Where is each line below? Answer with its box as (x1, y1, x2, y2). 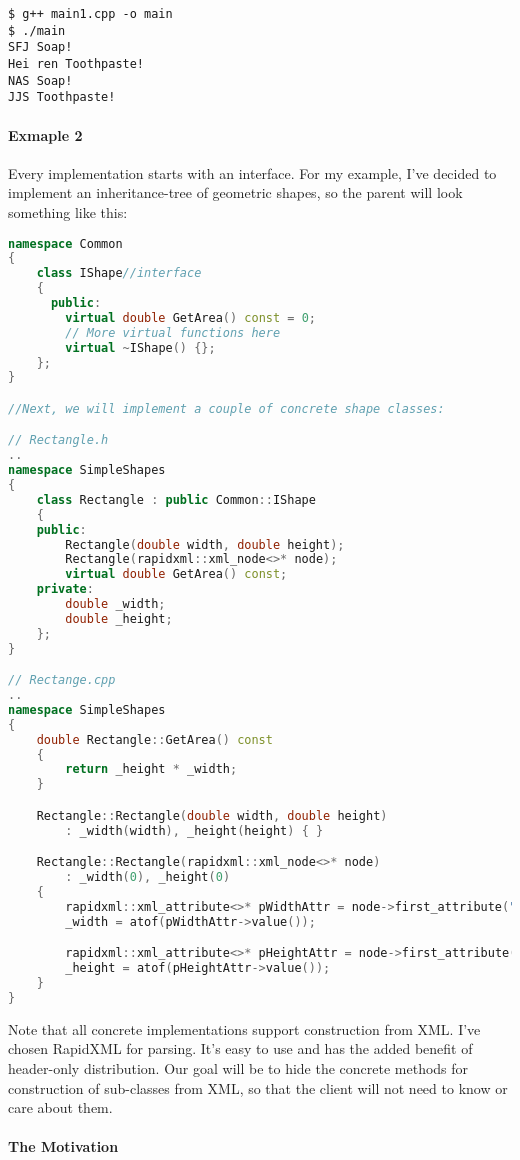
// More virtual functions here (65, 325, 281, 340)
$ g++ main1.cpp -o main (8, 7, 173, 21)
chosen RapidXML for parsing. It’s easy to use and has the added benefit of (8, 1038, 473, 1059)
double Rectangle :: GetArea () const (36, 732, 273, 747)
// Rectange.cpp (8, 673, 116, 688)
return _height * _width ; (65, 762, 238, 777)
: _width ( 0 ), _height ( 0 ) (65, 870, 231, 885)
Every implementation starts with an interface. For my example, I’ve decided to (8, 162, 497, 183)
